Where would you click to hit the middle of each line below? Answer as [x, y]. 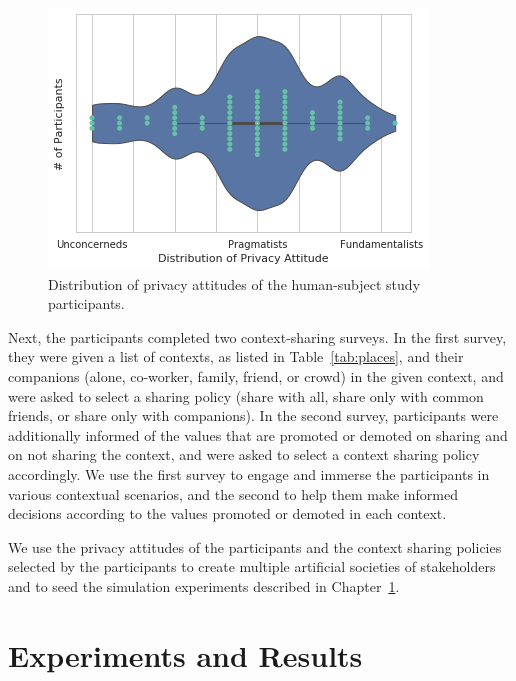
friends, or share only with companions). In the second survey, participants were [253, 415]
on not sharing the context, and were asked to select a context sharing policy [244, 454]
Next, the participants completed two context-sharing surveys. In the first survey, [257, 336]
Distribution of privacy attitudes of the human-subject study [234, 283]
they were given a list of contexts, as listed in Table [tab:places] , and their [236, 356]
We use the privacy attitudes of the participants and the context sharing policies [255, 546]
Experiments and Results [185, 654]
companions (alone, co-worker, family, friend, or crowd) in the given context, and [256, 375]
